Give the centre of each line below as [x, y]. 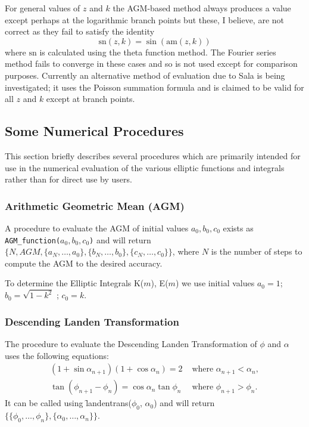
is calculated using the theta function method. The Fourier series [158, 52]
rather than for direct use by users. [68, 179]
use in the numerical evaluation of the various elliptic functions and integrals [145, 167]
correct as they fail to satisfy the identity [80, 31]
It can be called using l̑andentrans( [68, 403]
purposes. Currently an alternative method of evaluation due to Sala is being [145, 75]
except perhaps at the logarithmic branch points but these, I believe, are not [144, 19]
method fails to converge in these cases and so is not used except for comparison [151, 64]
